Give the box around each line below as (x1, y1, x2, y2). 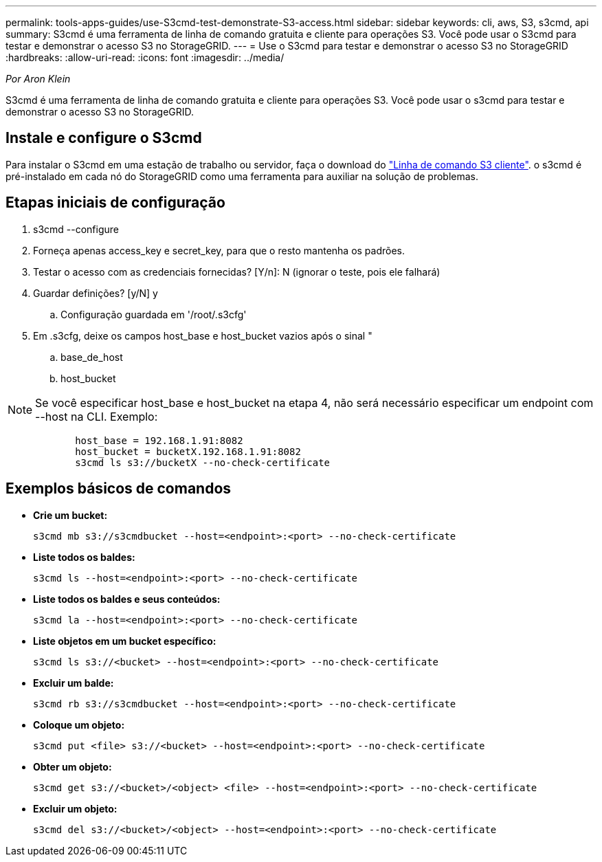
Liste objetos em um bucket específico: (33, 634, 216, 647)
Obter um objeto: (33, 760, 112, 773)
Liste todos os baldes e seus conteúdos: (33, 593, 221, 605)
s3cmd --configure (33, 223, 119, 235)
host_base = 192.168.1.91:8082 (75, 434, 243, 446)
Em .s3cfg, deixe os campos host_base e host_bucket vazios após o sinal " (33, 329, 372, 342)
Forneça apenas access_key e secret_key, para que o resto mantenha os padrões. (33, 244, 405, 256)
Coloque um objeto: (33, 718, 125, 731)
